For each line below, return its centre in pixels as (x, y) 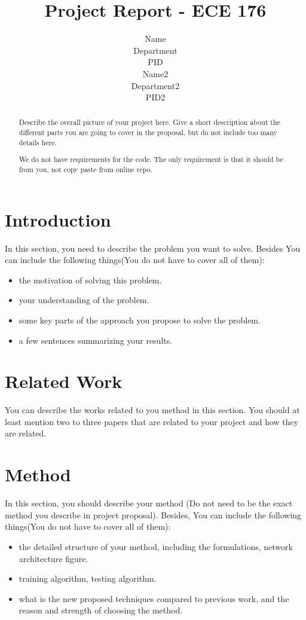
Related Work (64, 381)
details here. (38, 142)
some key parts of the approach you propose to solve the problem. (140, 320)
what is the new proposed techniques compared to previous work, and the (154, 598)
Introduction (58, 219)
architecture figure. (53, 558)
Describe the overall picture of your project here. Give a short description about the (149, 122)
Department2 (155, 85)
